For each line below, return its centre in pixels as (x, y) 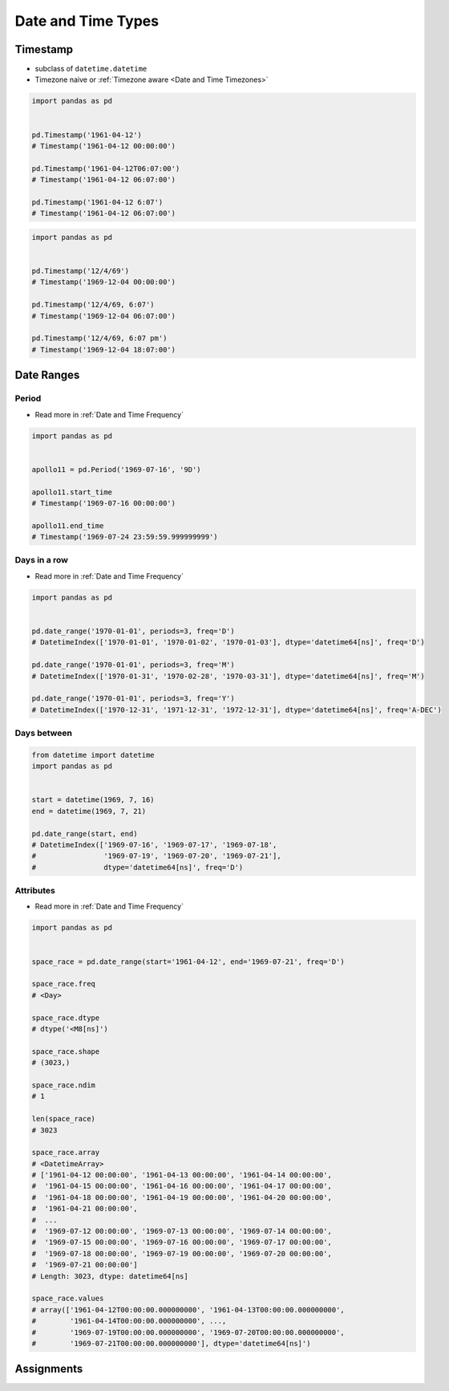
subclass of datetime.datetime (91, 69)
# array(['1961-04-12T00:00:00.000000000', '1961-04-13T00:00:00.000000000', (188, 1310)
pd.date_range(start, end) (85, 834)
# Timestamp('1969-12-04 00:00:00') (104, 282)
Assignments (49, 1369)
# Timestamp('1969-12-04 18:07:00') (104, 350)
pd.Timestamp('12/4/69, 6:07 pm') (99, 338)
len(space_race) (64, 1119)
